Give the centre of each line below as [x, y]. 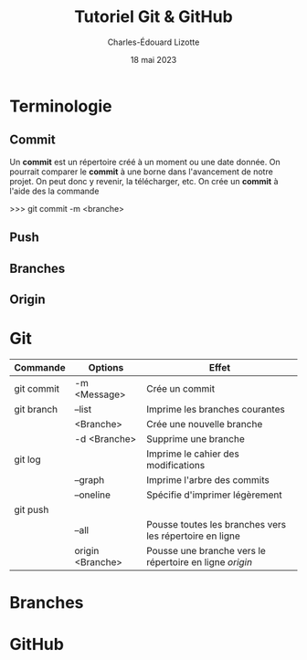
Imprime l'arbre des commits [207, 479]
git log [27, 459]
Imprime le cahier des [192, 454]
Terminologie [61, 106]
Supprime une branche [195, 438]
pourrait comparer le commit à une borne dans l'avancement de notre [142, 172]
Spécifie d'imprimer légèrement [214, 495]
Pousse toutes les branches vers [216, 524]
